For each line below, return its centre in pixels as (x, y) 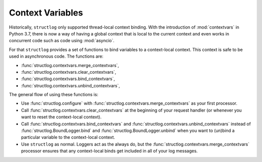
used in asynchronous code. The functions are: (56, 56)
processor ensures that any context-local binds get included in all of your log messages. (109, 151)
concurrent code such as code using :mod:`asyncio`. (62, 41)
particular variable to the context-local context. (68, 137)
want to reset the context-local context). (61, 117)
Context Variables (46, 13)
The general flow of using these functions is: (54, 95)
